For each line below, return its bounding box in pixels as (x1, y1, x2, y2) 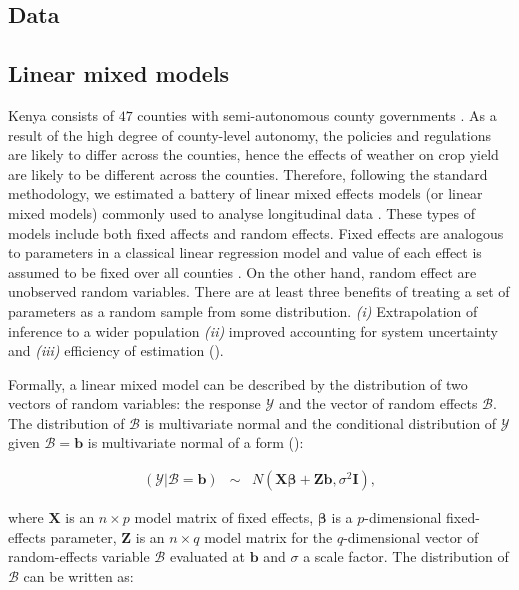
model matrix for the (204, 526, 333, 547)
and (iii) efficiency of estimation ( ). (8, 340, 224, 361)
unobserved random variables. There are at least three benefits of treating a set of (8, 281, 510, 302)
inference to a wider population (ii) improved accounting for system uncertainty (8, 320, 498, 341)
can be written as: (23, 565, 134, 586)
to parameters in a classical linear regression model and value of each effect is (8, 242, 482, 263)
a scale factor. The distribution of (303, 546, 509, 567)
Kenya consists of (8, 104, 114, 125)
